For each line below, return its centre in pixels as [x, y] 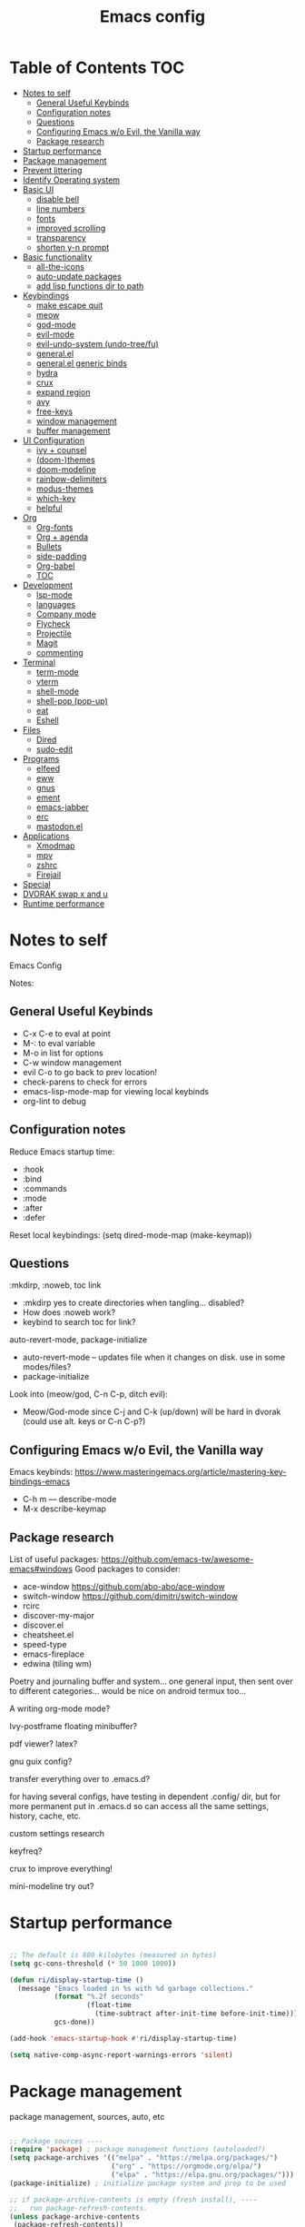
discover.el [43, 1625]
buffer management [73, 431]
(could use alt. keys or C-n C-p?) [84, 1421]
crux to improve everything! [61, 1868]
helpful [49, 508]
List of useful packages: [54, 1559]
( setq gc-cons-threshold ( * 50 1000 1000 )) [93, 1964]
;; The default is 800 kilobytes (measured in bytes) [113, 1955]
